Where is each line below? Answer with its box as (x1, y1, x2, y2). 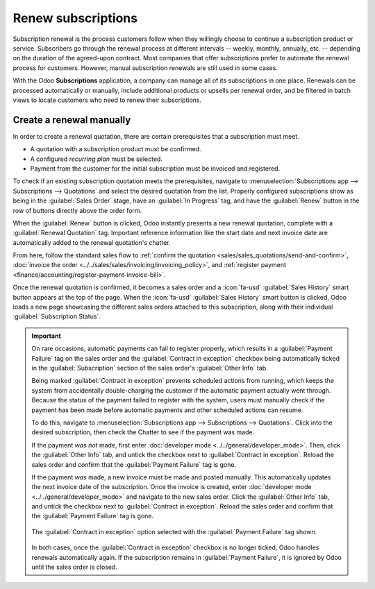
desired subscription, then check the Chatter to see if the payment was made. (31, 428, 255, 436)
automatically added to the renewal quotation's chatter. (12, 238, 171, 246)
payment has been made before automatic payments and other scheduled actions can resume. (31, 406, 303, 414)
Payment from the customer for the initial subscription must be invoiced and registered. (30, 164, 281, 173)
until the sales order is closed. (31, 563, 117, 572)
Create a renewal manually (12, 114, 131, 126)
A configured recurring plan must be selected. (30, 155, 163, 163)
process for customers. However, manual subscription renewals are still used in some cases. (12, 63, 278, 72)
